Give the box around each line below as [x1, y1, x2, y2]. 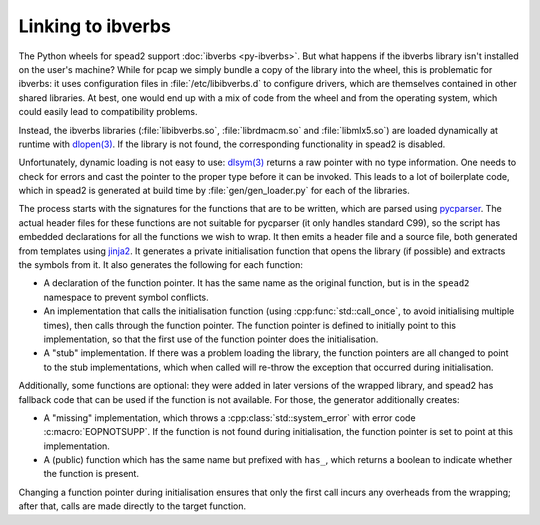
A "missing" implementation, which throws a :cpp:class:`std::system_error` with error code [43, 411, 416, 424]
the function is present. [43, 468, 140, 480]
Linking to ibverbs [18, 15, 172, 37]
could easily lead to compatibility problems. [18, 106, 199, 118]
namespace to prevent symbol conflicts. [43, 291, 209, 303]
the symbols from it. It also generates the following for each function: [18, 259, 304, 271]
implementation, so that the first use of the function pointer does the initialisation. [43, 333, 379, 345]
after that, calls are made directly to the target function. [18, 500, 247, 512]
